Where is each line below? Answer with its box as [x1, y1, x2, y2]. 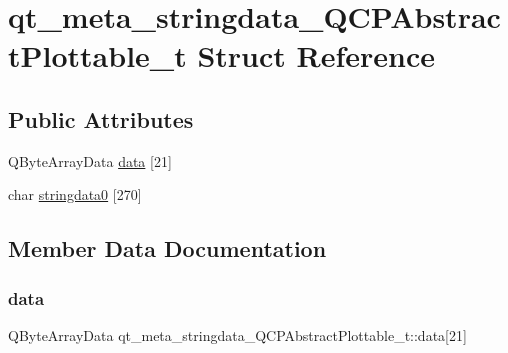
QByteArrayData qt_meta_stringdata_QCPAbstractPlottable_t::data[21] [8, 324, 467, 345]
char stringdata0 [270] [8, 184, 142, 205]
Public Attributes [8, 103, 194, 134]
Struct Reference [197, 35, 436, 76]
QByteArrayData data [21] [8, 150, 172, 171]
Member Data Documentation [8, 233, 327, 264]
